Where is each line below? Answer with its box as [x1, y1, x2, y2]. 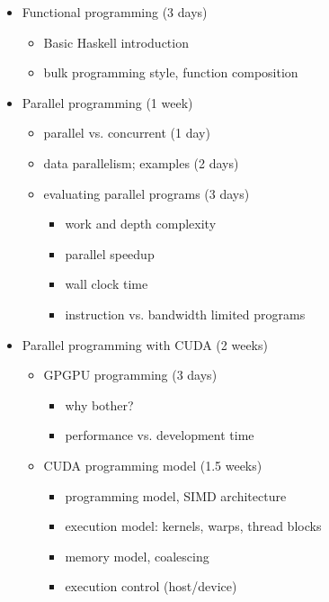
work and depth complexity [65, 214, 217, 233]
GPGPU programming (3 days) [43, 365, 218, 384]
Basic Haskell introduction [43, 32, 189, 51]
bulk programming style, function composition [43, 63, 298, 82]
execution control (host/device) [65, 577, 237, 596]
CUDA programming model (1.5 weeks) [43, 455, 262, 474]
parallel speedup [65, 244, 155, 263]
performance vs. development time [65, 426, 254, 445]
